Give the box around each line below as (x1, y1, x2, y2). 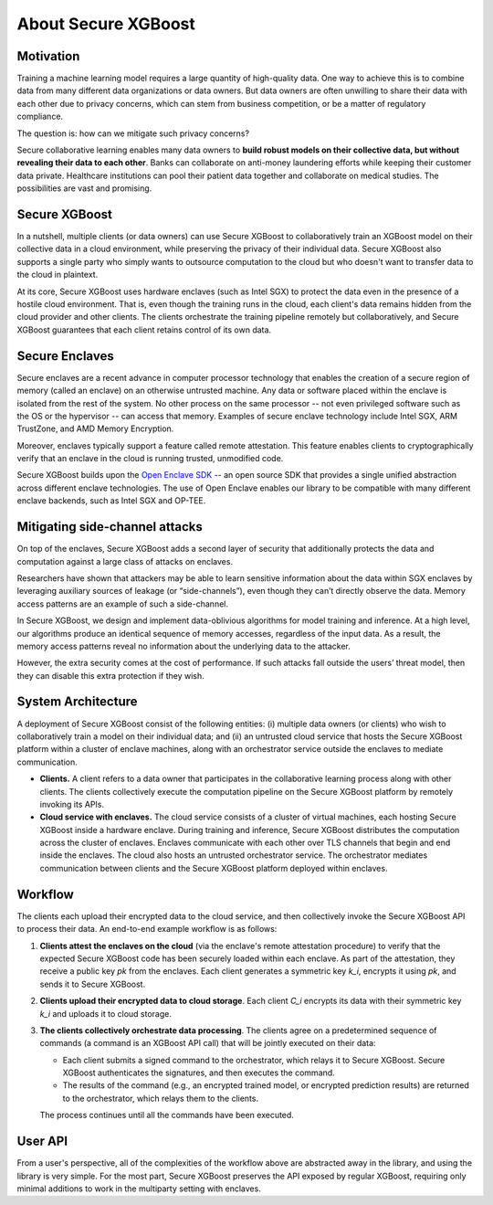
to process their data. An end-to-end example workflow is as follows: (16, 924, 278, 935)
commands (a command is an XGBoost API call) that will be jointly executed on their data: (39, 1038, 376, 1049)
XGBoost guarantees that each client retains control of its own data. (16, 324, 272, 335)
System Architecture (16, 694, 138, 710)
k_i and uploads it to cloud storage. (39, 1008, 173, 1019)
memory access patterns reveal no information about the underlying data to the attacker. (16, 640, 351, 651)
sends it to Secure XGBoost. (39, 978, 146, 989)
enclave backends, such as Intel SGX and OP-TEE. (16, 495, 206, 506)
